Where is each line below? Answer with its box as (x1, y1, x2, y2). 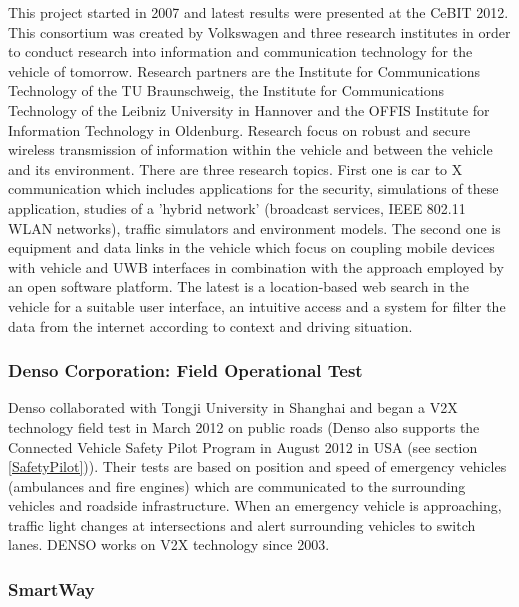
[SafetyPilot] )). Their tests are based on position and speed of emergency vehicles (8, 456, 507, 477)
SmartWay (8, 576, 95, 601)
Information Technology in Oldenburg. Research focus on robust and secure (8, 119, 471, 140)
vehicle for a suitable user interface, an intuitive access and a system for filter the (8, 295, 506, 316)
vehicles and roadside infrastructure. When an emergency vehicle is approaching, (8, 495, 502, 516)
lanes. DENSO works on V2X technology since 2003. (8, 534, 330, 555)
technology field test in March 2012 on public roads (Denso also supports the (8, 416, 480, 437)
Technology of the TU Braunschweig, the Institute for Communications (8, 80, 445, 101)
